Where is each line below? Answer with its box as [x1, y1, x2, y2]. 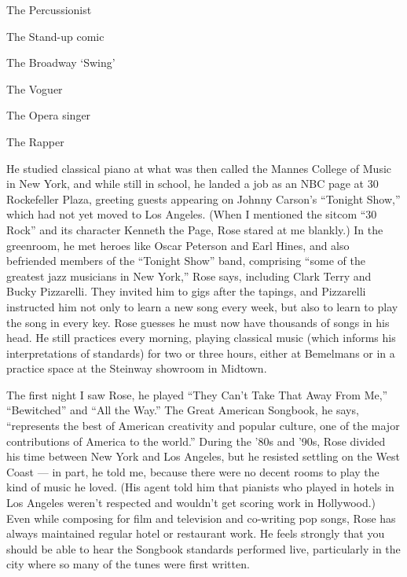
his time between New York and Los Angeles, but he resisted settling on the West [6, 448, 400, 465]
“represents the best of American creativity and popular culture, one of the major [6, 417, 400, 434]
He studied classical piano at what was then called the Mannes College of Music [6, 160, 392, 176]
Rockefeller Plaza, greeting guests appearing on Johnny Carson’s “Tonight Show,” [6, 190, 401, 207]
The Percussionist [6, 2, 92, 17]
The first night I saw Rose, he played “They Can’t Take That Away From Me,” [6, 386, 388, 402]
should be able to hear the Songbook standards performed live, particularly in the [6, 540, 401, 557]
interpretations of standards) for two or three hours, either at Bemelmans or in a [6, 344, 395, 361]
